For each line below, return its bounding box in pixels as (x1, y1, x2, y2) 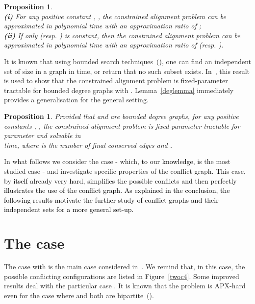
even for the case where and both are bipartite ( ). (4, 290, 154, 300)
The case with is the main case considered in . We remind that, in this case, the (4, 261, 245, 271)
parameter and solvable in (4, 130, 81, 140)
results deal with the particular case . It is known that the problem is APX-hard (4, 281, 246, 291)
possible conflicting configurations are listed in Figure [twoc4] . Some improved (4, 271, 239, 281)
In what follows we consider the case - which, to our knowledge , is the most (4, 156, 231, 166)
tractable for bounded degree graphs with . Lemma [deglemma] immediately (4, 85, 234, 95)
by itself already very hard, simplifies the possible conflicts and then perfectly (4, 175, 237, 186)
